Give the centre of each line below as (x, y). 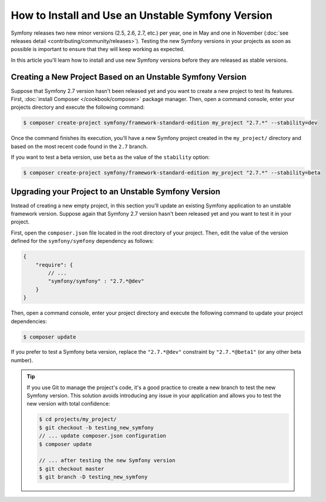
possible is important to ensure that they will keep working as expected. (98, 49)
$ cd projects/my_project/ (78, 419)
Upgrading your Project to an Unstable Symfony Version (115, 191)
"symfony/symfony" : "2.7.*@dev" (96, 281)
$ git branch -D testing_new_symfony (93, 477)
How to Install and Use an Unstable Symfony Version (142, 15)
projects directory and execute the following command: (78, 107)
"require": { (54, 265)
